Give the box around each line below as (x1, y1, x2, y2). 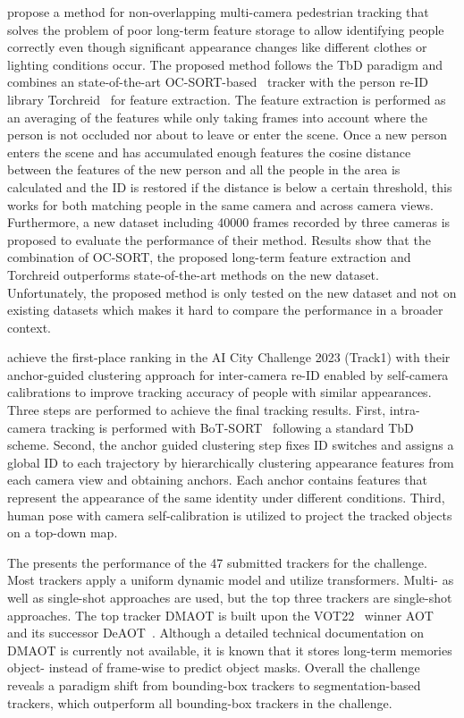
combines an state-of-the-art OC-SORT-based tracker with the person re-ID (7, 72, 429, 91)
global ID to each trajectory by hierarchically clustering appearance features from (7, 452, 454, 471)
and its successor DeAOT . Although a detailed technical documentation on (7, 623, 425, 642)
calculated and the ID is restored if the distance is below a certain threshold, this (7, 177, 452, 196)
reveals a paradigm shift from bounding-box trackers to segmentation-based (7, 675, 421, 694)
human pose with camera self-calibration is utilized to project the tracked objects (7, 505, 452, 524)
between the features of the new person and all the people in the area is (7, 160, 401, 179)
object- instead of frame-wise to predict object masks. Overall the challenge (7, 658, 420, 677)
